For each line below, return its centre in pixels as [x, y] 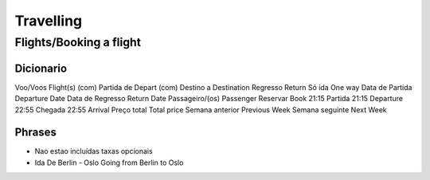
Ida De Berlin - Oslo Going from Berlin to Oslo [109, 162]
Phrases [36, 133]
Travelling [49, 21]
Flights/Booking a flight [78, 42]
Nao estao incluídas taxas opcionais [94, 151]
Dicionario [41, 68]
